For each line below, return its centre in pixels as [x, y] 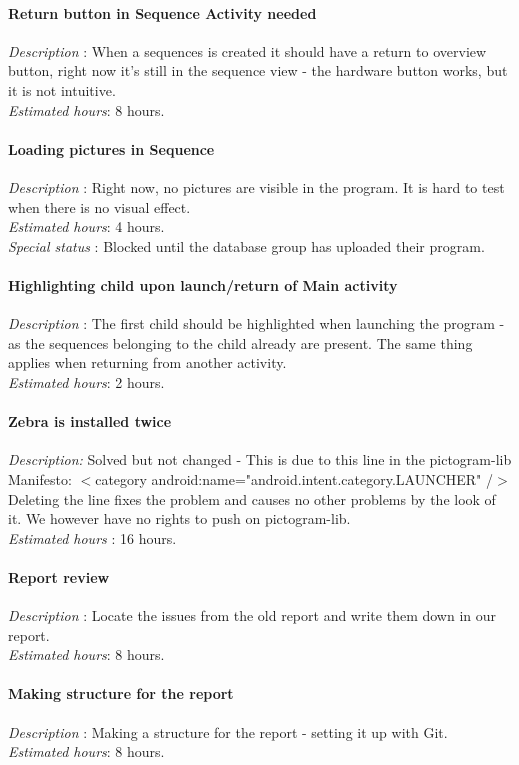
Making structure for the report [121, 693]
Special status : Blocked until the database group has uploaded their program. [246, 245]
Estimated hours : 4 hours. [86, 226]
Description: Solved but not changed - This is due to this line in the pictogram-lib [260, 459]
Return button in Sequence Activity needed [162, 12]
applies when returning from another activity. [147, 362]
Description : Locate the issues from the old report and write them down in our [252, 615]
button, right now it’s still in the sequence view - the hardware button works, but [258, 70]
